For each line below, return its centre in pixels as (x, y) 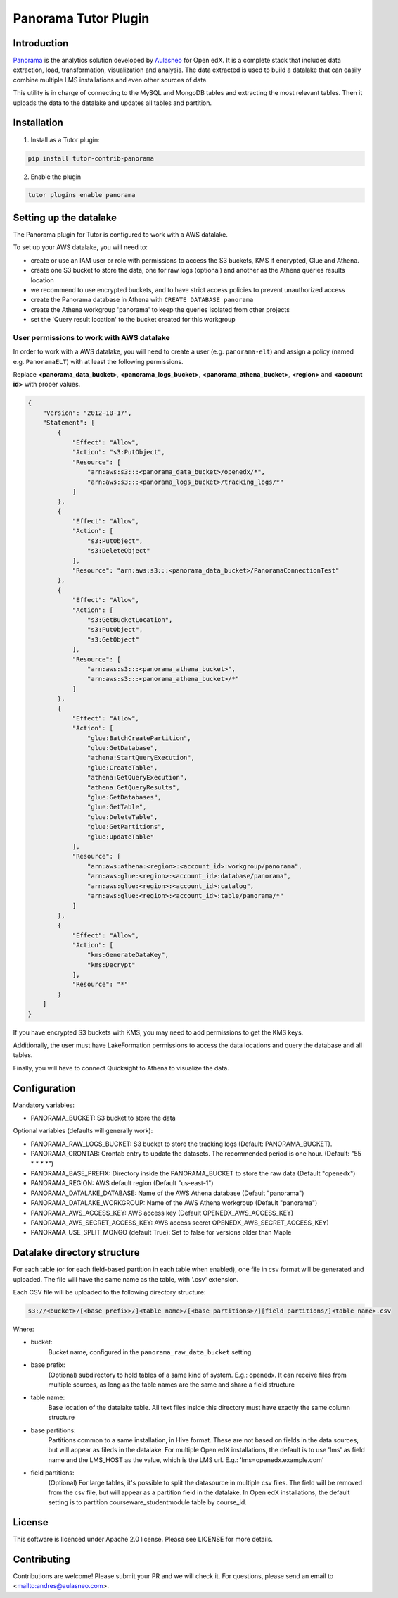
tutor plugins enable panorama (82, 195)
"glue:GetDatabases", (124, 797)
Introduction (41, 43)
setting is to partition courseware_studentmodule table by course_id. (147, 1502)
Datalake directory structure (76, 1253)
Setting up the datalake (65, 217)
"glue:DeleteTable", (122, 817)
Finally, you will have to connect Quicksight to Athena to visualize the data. (121, 1068)
